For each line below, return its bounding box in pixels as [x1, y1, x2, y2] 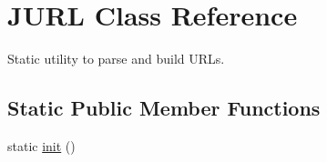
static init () [7, 136, 76, 155]
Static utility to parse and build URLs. [7, 49, 225, 68]
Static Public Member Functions [7, 94, 321, 122]
